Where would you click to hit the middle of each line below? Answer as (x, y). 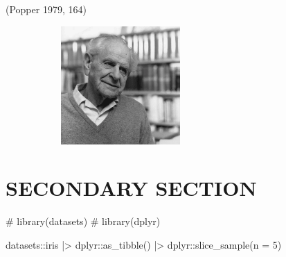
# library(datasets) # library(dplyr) (83, 221)
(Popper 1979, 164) (46, 9)
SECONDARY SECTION (131, 188)
